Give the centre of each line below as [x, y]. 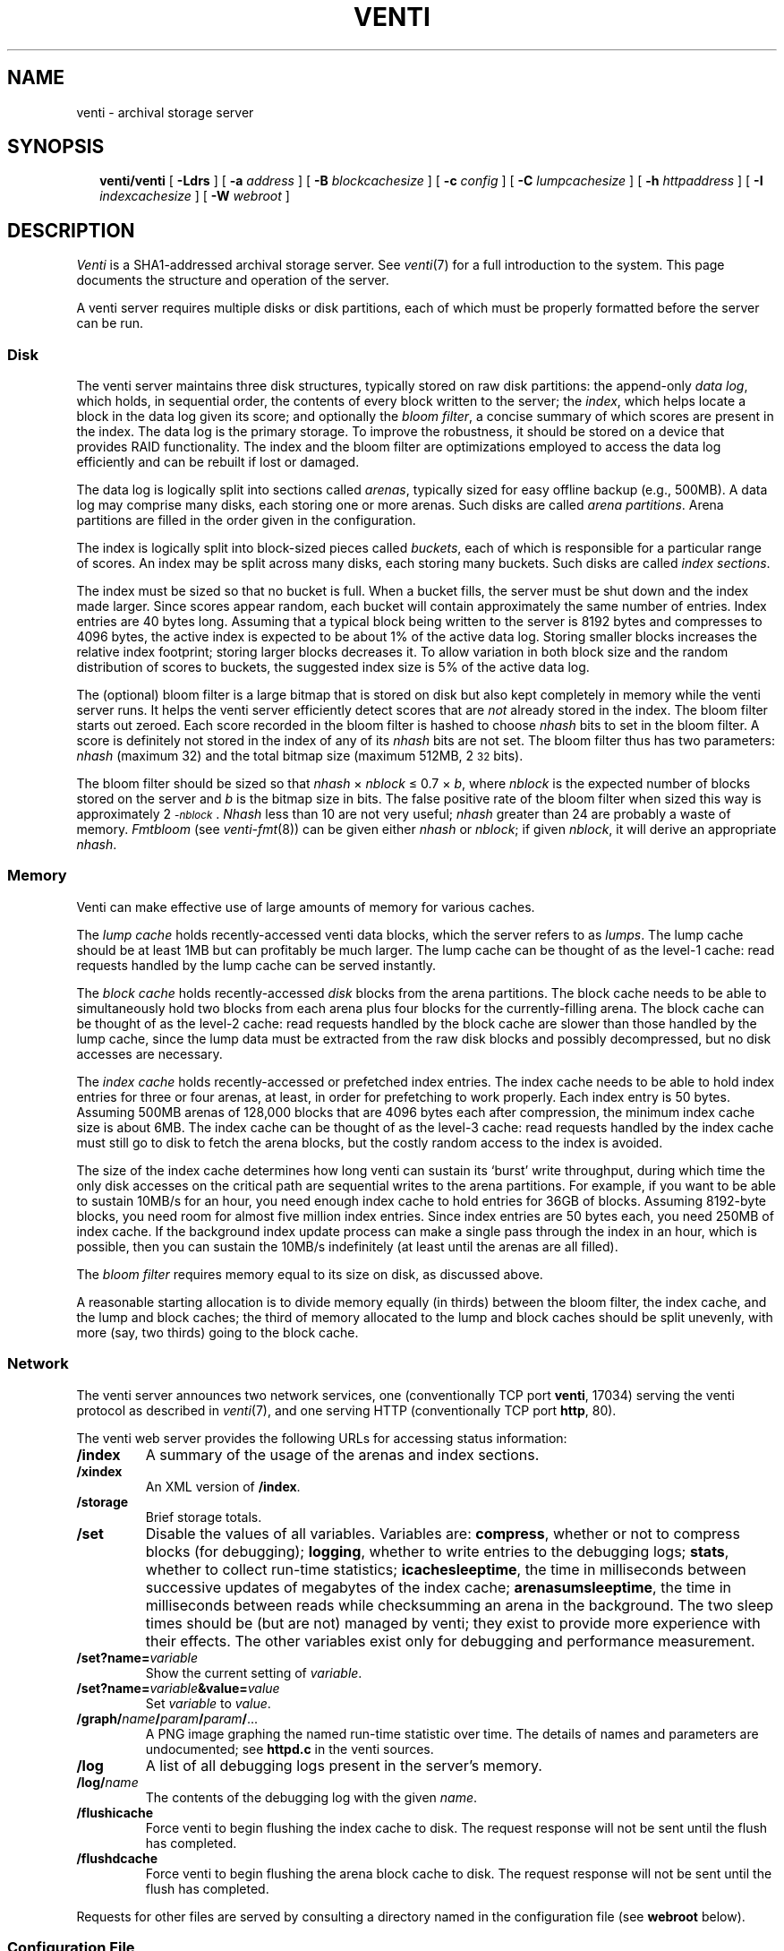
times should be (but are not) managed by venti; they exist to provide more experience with [453, 1623]
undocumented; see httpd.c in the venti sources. [290, 1749]
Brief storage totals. [204, 1517]
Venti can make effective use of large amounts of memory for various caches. [306, 907]
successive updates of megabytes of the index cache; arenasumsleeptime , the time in [439, 1587]
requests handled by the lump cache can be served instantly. [256, 965]
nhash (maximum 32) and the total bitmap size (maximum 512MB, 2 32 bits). [300, 756]
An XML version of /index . [223, 1486]
